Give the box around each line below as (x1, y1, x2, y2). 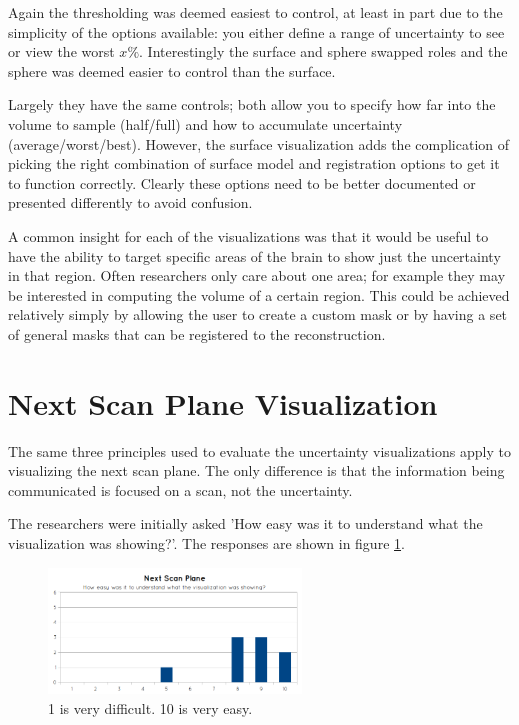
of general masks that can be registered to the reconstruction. (8, 323, 386, 344)
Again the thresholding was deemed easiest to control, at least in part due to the (8, 2, 503, 22)
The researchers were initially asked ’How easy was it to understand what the (8, 513, 483, 534)
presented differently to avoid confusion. (8, 192, 253, 213)
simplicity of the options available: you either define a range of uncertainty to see (8, 21, 505, 42)
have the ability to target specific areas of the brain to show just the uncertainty (8, 245, 501, 266)
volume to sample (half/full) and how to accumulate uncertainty (8, 113, 403, 134)
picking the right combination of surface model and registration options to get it (8, 153, 500, 174)
